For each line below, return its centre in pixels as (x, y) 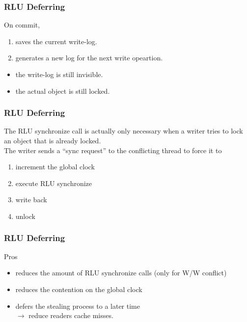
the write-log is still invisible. (59, 74)
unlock (25, 216)
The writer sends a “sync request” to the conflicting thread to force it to (113, 150)
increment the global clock (55, 167)
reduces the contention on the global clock (79, 289)
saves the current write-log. (56, 41)
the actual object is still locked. (63, 91)
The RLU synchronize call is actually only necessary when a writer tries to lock (123, 131)
